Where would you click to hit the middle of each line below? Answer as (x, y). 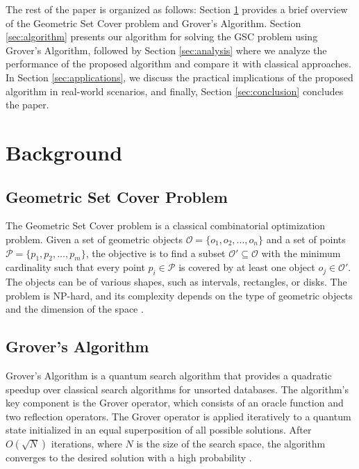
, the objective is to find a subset (156, 253)
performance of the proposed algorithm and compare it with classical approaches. (178, 64)
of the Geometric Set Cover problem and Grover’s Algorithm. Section (153, 23)
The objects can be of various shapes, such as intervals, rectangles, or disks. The (176, 282)
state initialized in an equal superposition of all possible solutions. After (159, 430)
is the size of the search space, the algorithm (231, 444)
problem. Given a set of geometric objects (94, 239)
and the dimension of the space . (75, 309)
